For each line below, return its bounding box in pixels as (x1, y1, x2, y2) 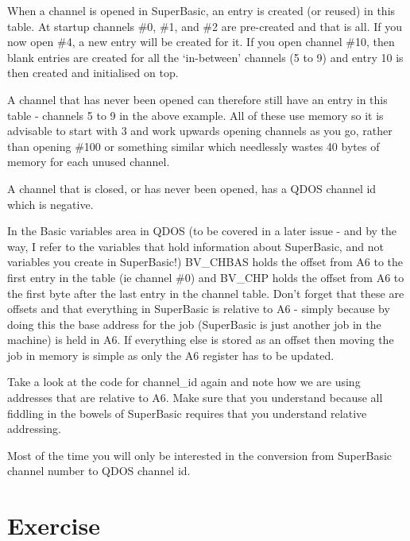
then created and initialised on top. (7, 64, 179, 81)
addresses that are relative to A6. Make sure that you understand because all (7, 389, 383, 406)
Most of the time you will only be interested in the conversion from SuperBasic (7, 446, 393, 463)
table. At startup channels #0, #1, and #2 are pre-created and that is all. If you (7, 17, 402, 34)
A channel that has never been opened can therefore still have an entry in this (7, 91, 388, 107)
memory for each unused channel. (7, 153, 170, 170)
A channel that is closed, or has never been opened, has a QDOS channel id (7, 180, 377, 196)
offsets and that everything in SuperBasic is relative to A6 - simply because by (7, 300, 390, 317)
